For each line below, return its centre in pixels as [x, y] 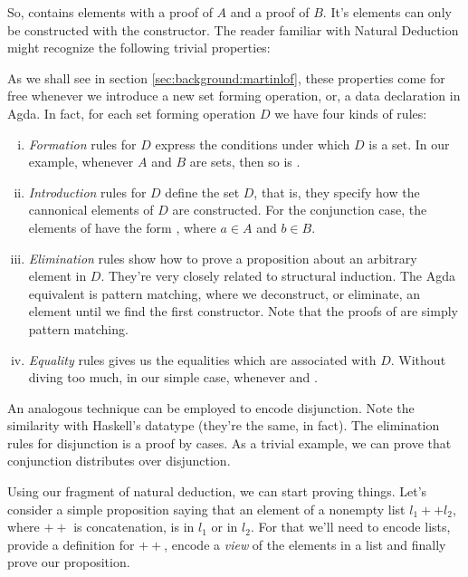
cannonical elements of [91, 210]
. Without [418, 359]
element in [57, 276]
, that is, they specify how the [337, 192]
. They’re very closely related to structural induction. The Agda [278, 276]
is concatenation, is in [134, 527]
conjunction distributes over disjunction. [119, 461]
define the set [202, 192]
